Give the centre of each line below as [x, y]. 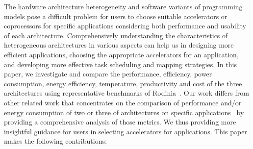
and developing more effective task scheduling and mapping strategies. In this [120, 64]
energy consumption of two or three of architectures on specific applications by [124, 112]
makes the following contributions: [55, 141]
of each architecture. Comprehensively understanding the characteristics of [116, 35]
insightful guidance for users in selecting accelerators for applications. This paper [126, 131]
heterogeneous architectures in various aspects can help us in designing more [119, 45]
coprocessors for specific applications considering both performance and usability [125, 26]
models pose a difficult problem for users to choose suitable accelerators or [116, 16]
